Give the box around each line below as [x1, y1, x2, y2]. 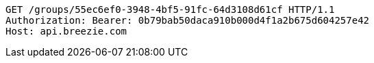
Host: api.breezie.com [5, 26, 127, 37]
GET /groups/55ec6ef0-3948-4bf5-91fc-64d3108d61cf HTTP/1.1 [5, 4, 335, 15]
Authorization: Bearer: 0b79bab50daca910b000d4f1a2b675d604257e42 [5, 15, 370, 26]
